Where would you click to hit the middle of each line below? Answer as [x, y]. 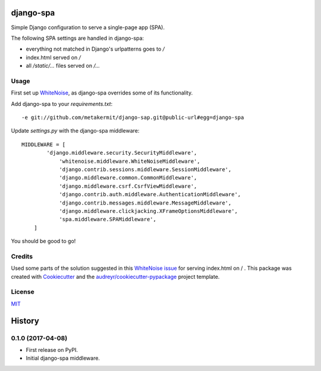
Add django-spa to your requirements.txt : [62, 103]
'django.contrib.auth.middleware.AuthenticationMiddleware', [150, 194]
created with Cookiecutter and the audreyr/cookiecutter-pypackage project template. [115, 276]
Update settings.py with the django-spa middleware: [75, 131]
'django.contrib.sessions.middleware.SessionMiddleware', [145, 169]
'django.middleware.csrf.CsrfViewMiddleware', [128, 186]
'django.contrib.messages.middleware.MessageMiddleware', [145, 203]
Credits [22, 256]
